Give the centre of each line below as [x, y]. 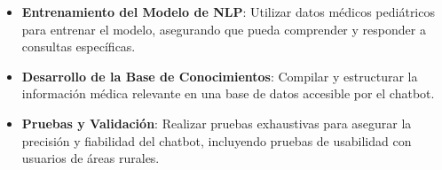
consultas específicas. [79, 46]
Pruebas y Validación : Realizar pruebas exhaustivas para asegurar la [217, 123]
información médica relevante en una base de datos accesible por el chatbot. [228, 93]
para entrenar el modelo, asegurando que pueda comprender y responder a [224, 29]
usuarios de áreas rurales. [91, 158]
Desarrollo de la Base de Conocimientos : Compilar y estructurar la [220, 76]
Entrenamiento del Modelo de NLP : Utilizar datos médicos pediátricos [228, 12]
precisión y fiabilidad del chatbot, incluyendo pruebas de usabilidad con [217, 140]
